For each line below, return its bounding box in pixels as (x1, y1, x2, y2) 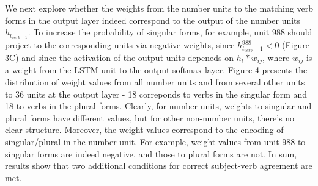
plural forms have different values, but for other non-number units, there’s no (5, 111, 295, 124)
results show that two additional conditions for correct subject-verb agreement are (5, 159, 312, 172)
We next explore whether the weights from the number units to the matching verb (5, 2, 313, 14)
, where (262, 51, 290, 63)
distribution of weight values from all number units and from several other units (5, 75, 305, 88)
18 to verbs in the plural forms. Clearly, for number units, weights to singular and (5, 99, 312, 112)
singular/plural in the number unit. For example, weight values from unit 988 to (5, 135, 306, 148)
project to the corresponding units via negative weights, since (5, 38, 235, 51)
